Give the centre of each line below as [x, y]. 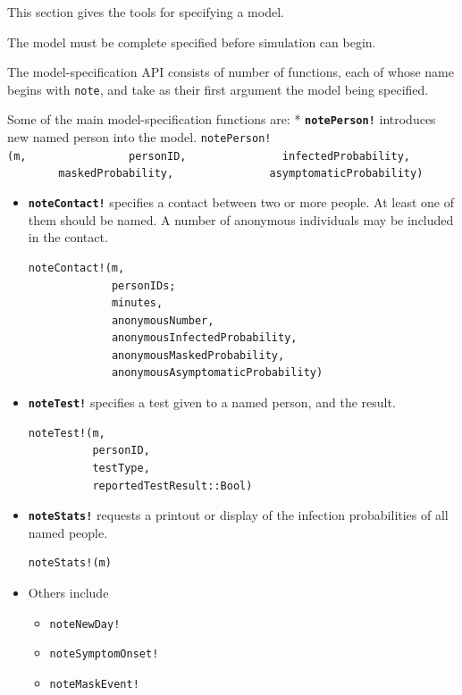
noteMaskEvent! [94, 684]
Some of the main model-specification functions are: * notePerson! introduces [222, 119]
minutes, [137, 303]
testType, [121, 468]
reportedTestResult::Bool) [172, 486]
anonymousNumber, [163, 320]
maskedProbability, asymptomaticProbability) [241, 174]
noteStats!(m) [70, 563]
